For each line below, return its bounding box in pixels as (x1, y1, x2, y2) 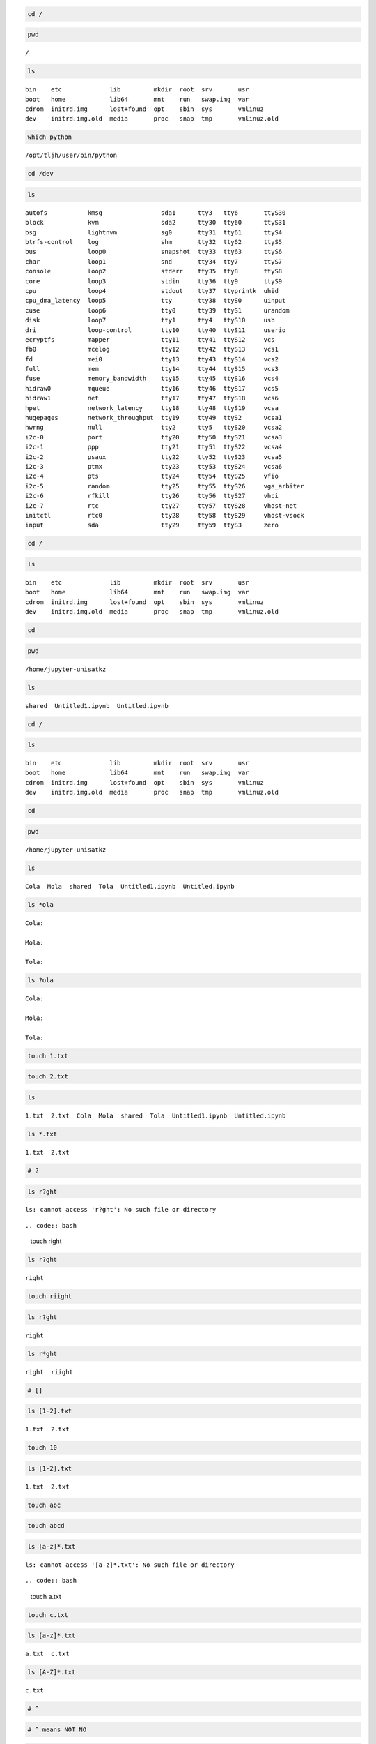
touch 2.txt (27, 1073, 69, 1081)
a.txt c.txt (25, 1650, 70, 1658)
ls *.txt (27, 1130, 58, 1138)
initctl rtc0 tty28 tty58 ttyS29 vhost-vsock (25, 511, 304, 519)
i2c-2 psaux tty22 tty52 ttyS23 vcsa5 (25, 453, 283, 460)
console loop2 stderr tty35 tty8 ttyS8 (25, 267, 283, 276)
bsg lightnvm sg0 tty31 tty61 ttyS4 (25, 228, 283, 236)
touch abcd (27, 1521, 65, 1530)
